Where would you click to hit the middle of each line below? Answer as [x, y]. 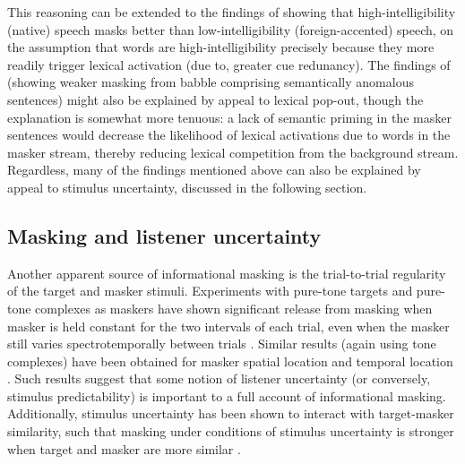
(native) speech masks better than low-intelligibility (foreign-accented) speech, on [231, 29]
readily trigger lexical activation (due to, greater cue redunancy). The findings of [229, 64]
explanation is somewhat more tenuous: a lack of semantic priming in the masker [229, 117]
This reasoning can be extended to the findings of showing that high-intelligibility [232, 12]
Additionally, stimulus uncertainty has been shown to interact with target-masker [231, 413]
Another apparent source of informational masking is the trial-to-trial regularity [227, 273]
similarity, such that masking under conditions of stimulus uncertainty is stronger [231, 431]
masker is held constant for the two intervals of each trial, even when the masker [228, 326]
